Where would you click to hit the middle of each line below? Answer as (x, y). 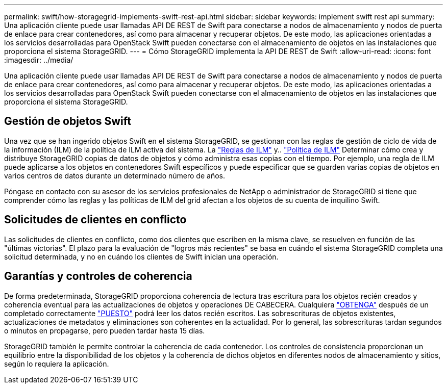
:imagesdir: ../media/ (39, 60)
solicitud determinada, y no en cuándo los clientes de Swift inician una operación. (141, 256)
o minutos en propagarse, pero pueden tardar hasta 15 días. (105, 330)
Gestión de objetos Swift (68, 121)
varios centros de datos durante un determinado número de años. (115, 175)
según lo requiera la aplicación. (57, 364)
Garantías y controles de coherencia (98, 276)
